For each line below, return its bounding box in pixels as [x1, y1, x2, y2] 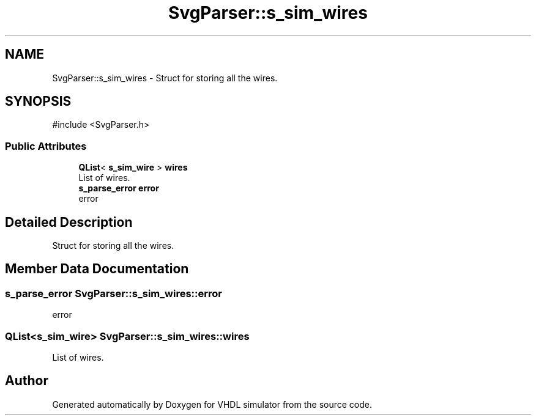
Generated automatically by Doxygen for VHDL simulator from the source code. [52, 399, 373, 410]
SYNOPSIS [5, 94, 72, 109]
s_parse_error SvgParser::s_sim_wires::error [5, 287, 222, 300]
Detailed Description [5, 214, 133, 230]
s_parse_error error [78, 183, 159, 194]
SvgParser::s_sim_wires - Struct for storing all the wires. [52, 72, 278, 83]
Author [5, 373, 48, 389]
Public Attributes [5, 139, 87, 152]
